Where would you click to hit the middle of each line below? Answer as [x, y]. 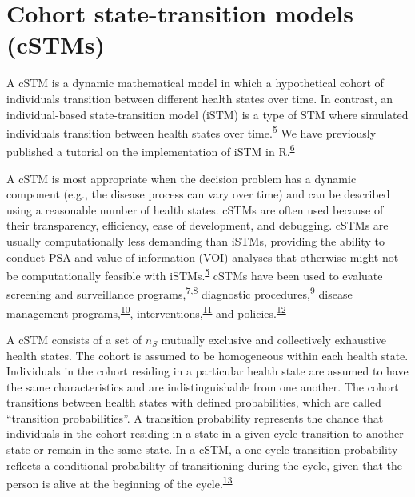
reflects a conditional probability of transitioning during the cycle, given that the [205, 465]
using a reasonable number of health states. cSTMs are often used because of [195, 209]
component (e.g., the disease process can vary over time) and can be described [198, 194]
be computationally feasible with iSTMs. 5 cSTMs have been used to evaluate [195, 274]
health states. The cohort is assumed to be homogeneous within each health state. [207, 355]
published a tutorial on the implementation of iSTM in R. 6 [151, 150]
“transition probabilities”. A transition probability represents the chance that [195, 417]
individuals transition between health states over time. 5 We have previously [192, 132]
